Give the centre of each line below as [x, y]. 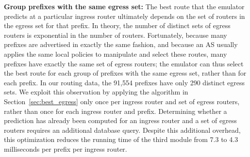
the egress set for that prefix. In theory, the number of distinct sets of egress [117, 25]
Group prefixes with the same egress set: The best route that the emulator [124, 6]
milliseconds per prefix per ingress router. [66, 149]
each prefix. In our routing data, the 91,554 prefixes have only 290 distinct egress [124, 82]
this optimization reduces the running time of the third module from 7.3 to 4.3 [121, 139]
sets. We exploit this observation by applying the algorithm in [96, 92]
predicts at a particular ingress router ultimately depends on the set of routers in [125, 16]
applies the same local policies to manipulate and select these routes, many [116, 54]
